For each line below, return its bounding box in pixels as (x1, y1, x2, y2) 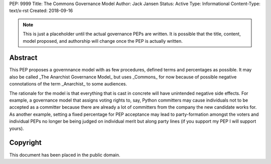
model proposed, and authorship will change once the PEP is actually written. (23, 38, 183, 44)
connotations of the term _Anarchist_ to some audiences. (9, 81, 127, 87)
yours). (9, 125, 25, 131)
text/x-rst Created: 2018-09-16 (9, 8, 73, 14)
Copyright (9, 138, 42, 147)
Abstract (9, 53, 38, 62)
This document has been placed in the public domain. (9, 151, 120, 158)
